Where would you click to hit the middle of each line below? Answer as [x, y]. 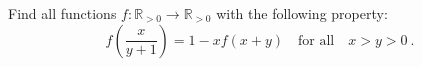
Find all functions [62, 13]
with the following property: [302, 13]
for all [316, 40]
